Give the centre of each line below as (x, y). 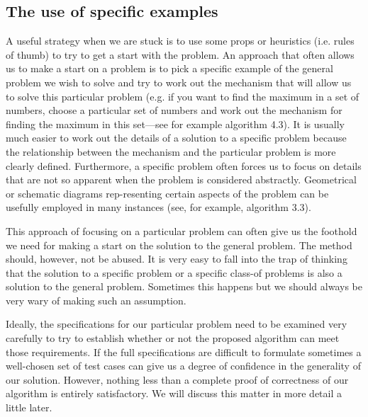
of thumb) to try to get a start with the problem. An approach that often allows (180, 54)
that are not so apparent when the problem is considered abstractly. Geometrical (181, 179)
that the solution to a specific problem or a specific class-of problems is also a (174, 272)
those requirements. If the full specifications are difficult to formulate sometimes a (184, 352)
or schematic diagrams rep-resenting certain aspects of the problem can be (167, 193)
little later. (29, 407)
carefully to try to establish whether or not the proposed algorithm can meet (173, 338)
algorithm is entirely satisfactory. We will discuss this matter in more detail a (174, 393)
